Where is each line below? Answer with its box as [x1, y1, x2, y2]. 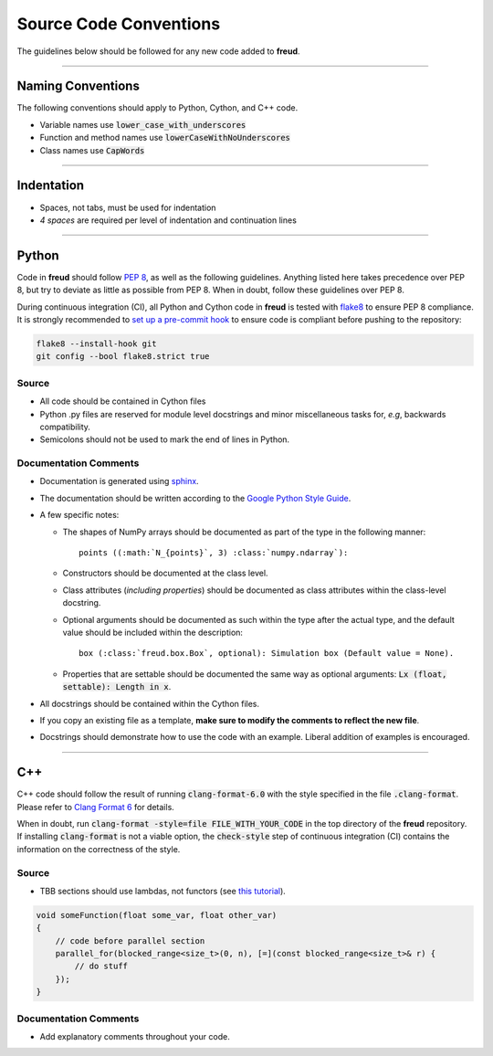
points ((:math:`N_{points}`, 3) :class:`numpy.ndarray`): [79, 547, 349, 557]
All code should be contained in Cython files [39, 396, 206, 407]
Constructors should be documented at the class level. [62, 567, 268, 579]
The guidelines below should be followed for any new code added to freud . [16, 46, 300, 57]
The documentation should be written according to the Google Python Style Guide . [39, 492, 351, 503]
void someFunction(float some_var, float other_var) [36, 910, 278, 920]
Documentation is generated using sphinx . [39, 476, 200, 487]
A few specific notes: [39, 510, 120, 521]
